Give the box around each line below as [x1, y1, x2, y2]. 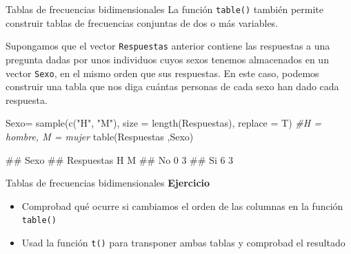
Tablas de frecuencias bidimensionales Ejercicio [6, 176, 210, 190]
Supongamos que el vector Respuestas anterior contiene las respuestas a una [6, 39, 330, 53]
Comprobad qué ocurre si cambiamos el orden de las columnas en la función [21, 198, 343, 213]
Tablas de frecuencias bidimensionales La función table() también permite [6, 2, 324, 16]
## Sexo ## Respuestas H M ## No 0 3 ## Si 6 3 [6, 152, 234, 167]
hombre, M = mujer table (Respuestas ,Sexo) [6, 129, 194, 143]
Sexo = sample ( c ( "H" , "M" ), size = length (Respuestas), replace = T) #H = [6, 116, 321, 130]
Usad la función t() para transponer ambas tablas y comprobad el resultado [21, 235, 345, 249]
